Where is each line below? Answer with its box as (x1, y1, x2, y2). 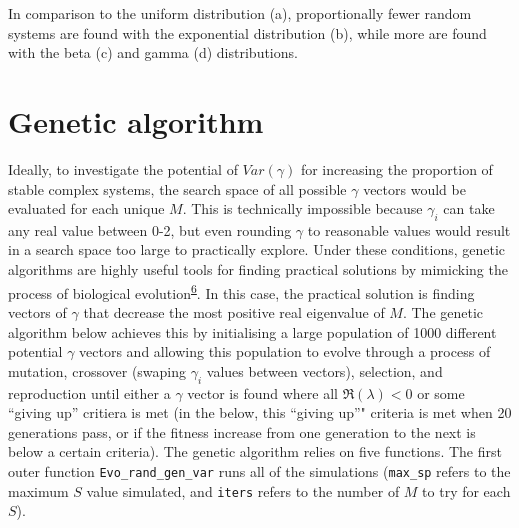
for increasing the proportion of (300, 158, 493, 179)
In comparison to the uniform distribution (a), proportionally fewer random (8, 3, 472, 23)
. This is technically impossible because (182, 198, 423, 219)
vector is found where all (187, 382, 338, 403)
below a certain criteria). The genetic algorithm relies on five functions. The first (8, 441, 502, 462)
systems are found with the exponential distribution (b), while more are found (8, 22, 487, 43)
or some (417, 382, 465, 403)
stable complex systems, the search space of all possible (8, 178, 347, 199)
